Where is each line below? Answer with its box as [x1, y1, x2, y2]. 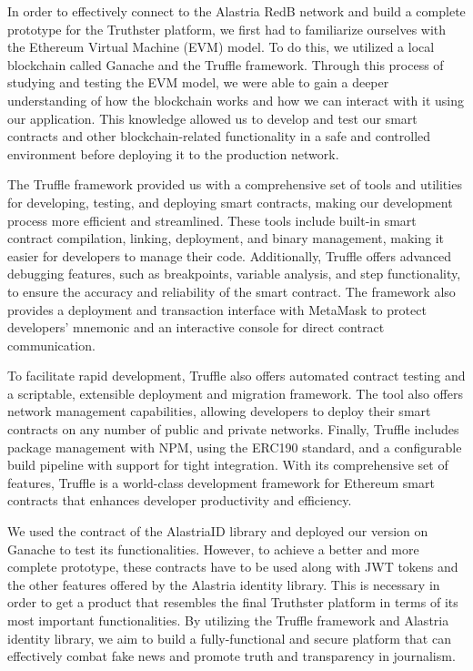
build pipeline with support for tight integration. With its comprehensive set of [7, 455, 448, 474]
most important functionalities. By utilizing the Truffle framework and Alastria [7, 611, 449, 629]
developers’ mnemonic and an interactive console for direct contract [7, 318, 385, 337]
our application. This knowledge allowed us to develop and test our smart [7, 108, 418, 127]
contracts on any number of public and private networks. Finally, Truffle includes [7, 420, 459, 439]
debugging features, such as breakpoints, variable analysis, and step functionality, [7, 264, 461, 283]
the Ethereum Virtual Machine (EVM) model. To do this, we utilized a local [7, 37, 435, 56]
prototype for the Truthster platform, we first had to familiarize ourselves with [7, 19, 447, 38]
